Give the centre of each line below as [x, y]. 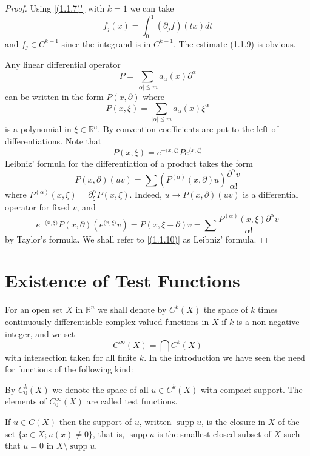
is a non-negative [268, 321]
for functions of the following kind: [69, 369]
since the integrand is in [106, 43]
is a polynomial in [38, 129]
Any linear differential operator [63, 65]
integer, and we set [40, 333]
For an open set [34, 310]
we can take [152, 8]
